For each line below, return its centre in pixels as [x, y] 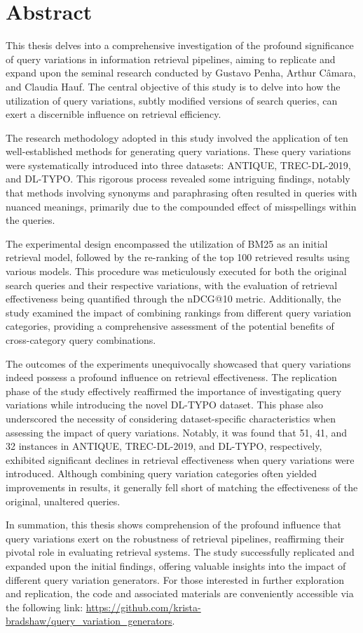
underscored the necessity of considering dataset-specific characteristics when [171, 418]
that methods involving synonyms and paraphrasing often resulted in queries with [181, 193]
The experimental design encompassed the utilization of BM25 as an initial [167, 243]
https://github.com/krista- [143, 607]
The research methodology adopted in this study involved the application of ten [177, 137]
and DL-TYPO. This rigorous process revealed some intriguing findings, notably [178, 179]
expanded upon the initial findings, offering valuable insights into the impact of [176, 565]
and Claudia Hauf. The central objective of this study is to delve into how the [173, 86]
